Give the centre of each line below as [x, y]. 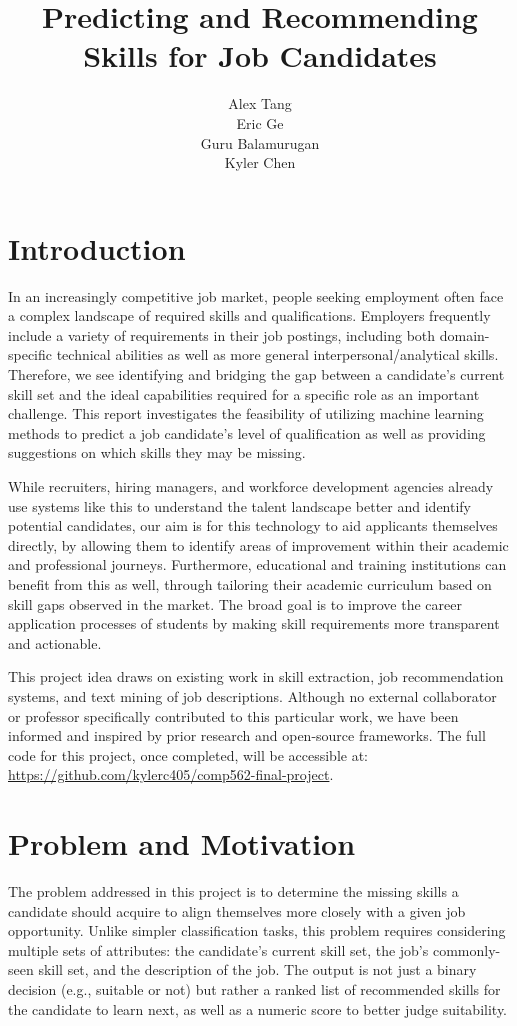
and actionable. [55, 642]
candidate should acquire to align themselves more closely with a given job [237, 910]
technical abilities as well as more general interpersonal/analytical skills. [277, 354]
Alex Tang [260, 103]
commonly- [466, 949]
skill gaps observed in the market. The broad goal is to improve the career [235, 603]
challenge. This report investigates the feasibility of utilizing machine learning [246, 413]
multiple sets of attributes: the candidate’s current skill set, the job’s [218, 949]
